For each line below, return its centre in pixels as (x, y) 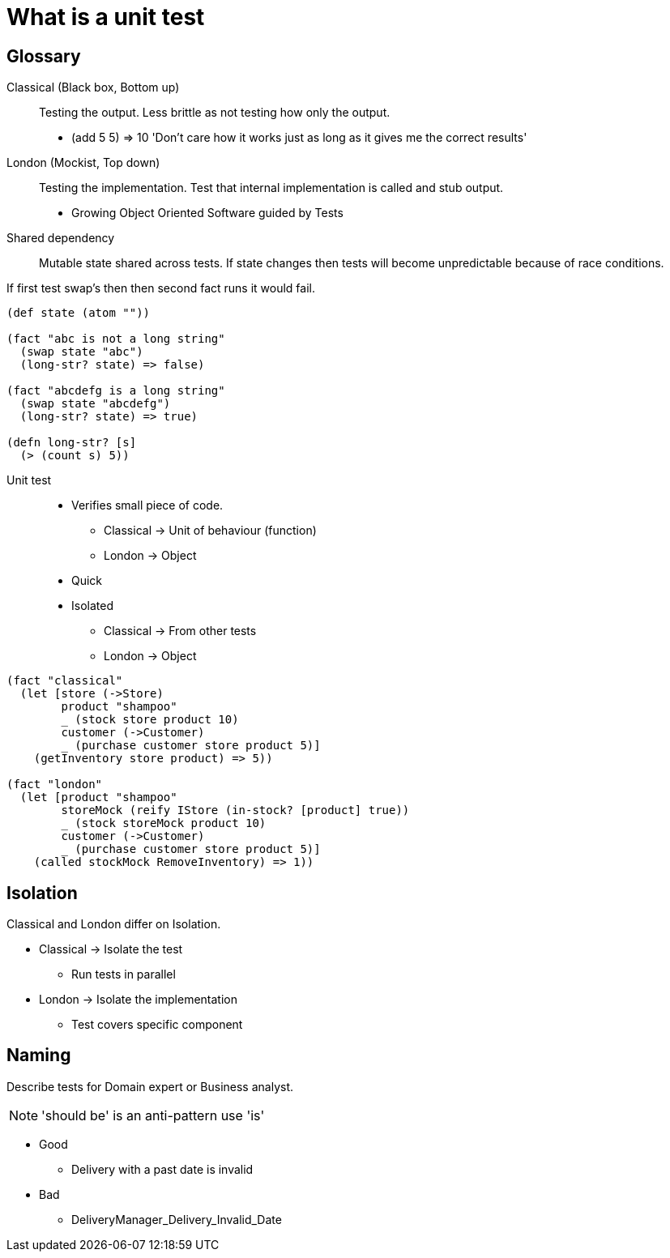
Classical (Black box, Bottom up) (93, 87)
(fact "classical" (65, 681)
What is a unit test (106, 17)
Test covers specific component (157, 1025)
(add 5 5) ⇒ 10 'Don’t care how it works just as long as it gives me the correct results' (299, 138)
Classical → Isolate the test (111, 949)
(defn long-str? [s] (72, 443)
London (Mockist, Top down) (83, 163)
